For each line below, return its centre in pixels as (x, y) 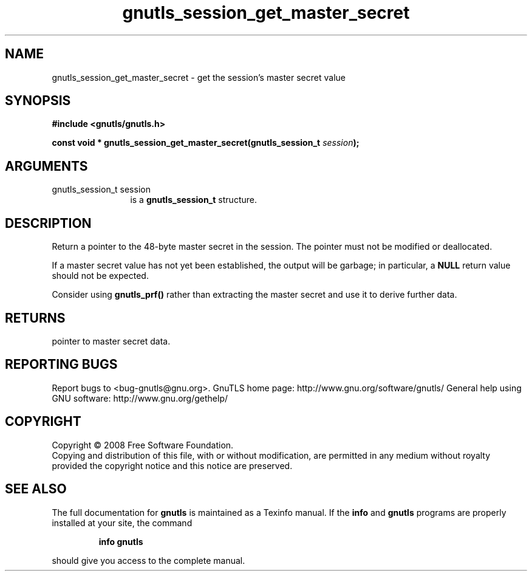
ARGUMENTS (46, 166)
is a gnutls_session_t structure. (193, 200)
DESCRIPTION (48, 223)
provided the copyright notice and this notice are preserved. (172, 465)
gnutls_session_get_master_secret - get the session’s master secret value (199, 77)
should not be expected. (100, 276)
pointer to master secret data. (111, 341)
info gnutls (121, 541)
